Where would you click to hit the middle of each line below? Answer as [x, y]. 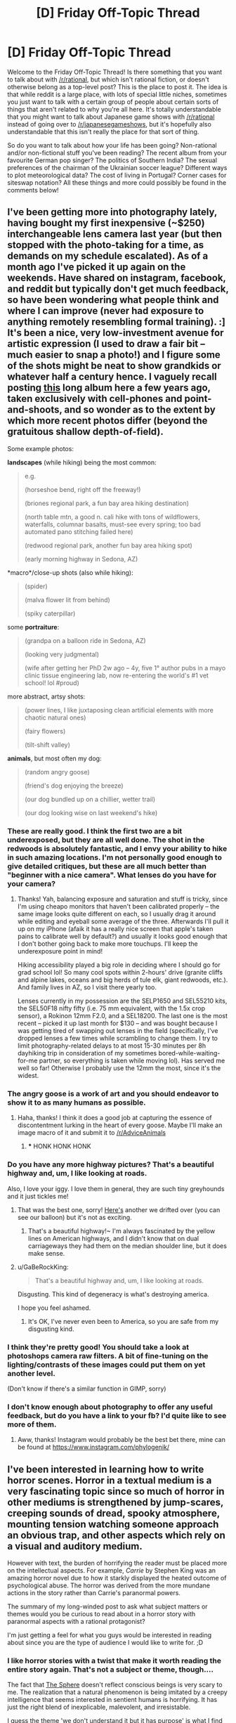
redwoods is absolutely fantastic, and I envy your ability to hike [117, 848]
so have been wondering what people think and [113, 300]
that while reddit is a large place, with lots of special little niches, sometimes [117, 94]
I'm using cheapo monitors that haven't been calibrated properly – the [118, 906]
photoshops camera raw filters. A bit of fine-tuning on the [108, 1355]
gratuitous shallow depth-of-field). [85, 432]
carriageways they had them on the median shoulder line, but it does [127, 1246]
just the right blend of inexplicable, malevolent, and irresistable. [99, 1707]
